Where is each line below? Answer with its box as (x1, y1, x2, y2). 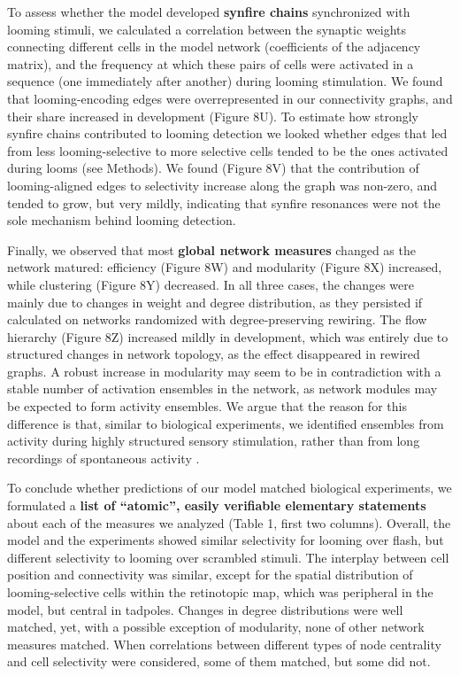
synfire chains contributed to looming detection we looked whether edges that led (7, 124, 448, 143)
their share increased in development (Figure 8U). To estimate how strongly (7, 106, 419, 125)
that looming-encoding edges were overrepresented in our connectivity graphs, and (7, 89, 453, 107)
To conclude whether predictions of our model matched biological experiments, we (7, 478, 452, 497)
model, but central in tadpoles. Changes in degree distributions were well (7, 600, 403, 618)
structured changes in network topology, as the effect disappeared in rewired (7, 345, 420, 363)
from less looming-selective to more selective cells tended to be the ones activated (7, 141, 448, 159)
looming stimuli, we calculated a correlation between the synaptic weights (7, 19, 406, 38)
